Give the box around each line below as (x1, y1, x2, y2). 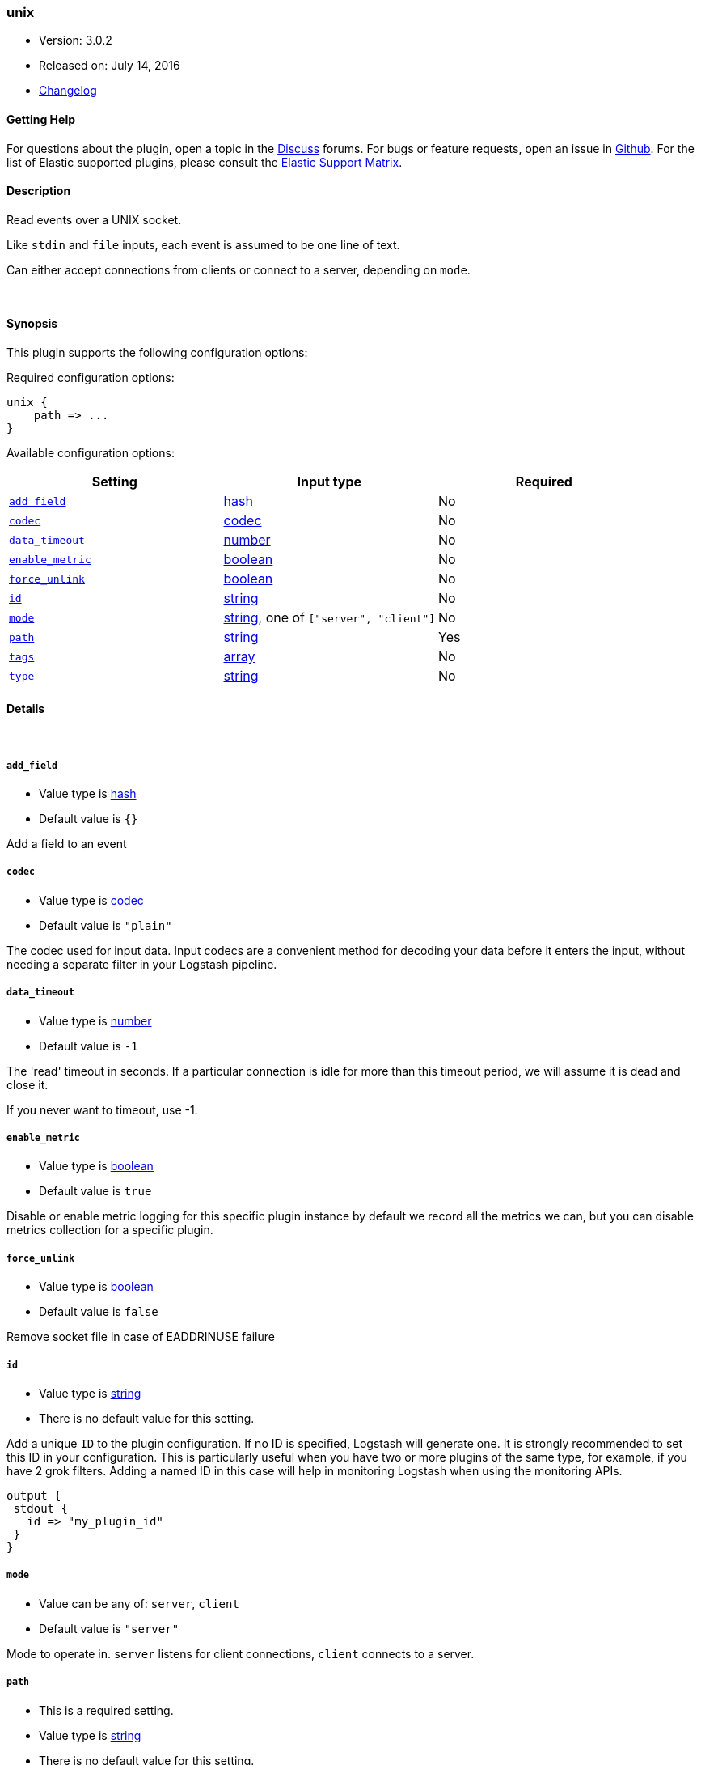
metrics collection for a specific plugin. (6, 1223, 213, 1237)
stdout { (13, 1501, 68, 1515)
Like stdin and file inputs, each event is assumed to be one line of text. (6, 237, 400, 252)
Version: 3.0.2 (39, 33, 112, 48)
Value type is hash (39, 787, 137, 801)
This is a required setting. (39, 1703, 174, 1717)
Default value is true (39, 1184, 152, 1199)
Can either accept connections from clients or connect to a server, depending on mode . (6, 262, 471, 277)
